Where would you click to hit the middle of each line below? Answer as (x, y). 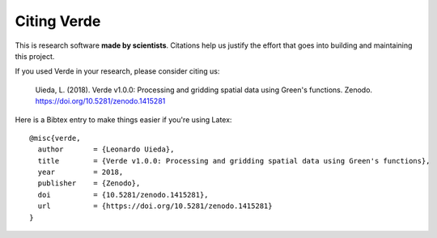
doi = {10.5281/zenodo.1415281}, (123, 195)
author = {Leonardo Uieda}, (106, 149)
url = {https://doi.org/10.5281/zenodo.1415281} (155, 206)
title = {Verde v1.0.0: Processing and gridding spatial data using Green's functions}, (234, 161)
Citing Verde (58, 21)
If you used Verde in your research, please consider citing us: (117, 71)
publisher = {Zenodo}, (89, 183)
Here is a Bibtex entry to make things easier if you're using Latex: (123, 119)
